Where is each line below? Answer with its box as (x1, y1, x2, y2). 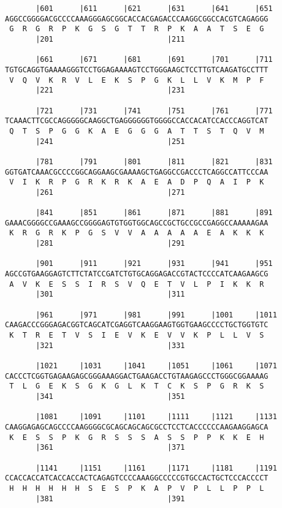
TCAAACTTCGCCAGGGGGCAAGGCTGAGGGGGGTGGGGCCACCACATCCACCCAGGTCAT (5, 116, 269, 126)
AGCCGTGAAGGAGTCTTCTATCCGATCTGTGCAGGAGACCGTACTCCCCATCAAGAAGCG (5, 270, 269, 279)
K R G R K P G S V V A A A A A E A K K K (9, 229, 264, 238)
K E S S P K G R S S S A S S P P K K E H (9, 433, 264, 442)
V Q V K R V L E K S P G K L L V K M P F (9, 75, 264, 85)
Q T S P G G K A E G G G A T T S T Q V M (9, 126, 264, 135)
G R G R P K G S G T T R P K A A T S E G (9, 25, 264, 34)
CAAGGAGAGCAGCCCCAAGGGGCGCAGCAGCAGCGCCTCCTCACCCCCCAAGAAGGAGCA (5, 422, 269, 431)
